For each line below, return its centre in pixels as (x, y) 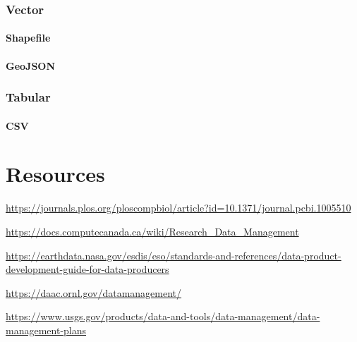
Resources (55, 174)
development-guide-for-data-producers (87, 269)
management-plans (46, 330)
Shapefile (28, 38)
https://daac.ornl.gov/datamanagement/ (94, 292)
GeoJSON (31, 65)
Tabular (28, 97)
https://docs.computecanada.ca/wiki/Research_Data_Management (152, 231)
